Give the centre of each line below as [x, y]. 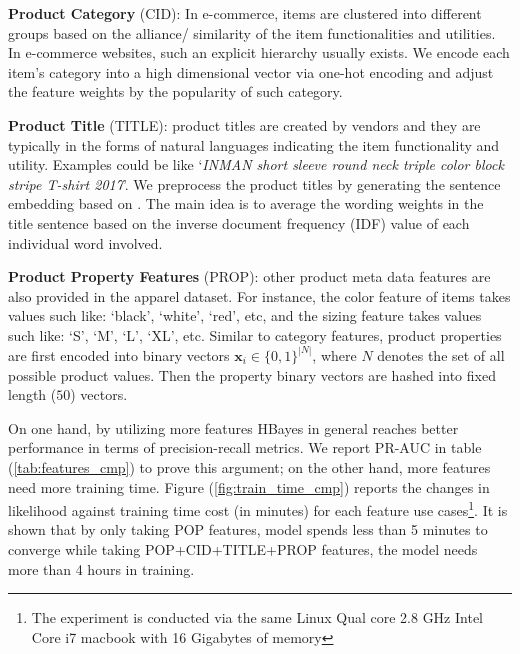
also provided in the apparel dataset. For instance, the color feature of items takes [259, 295]
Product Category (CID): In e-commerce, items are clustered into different [245, 13]
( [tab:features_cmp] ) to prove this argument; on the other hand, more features [249, 466]
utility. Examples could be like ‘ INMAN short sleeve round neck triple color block [256, 164]
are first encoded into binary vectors [119, 354]
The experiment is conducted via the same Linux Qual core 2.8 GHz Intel [257, 617]
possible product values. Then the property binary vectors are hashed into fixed [252, 374]
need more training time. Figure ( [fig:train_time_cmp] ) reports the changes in [249, 486]
